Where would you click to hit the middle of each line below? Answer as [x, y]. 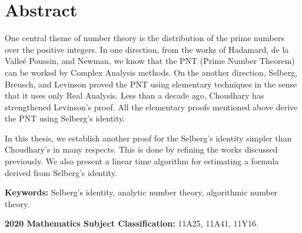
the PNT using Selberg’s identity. [65, 118]
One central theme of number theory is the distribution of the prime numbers [145, 38]
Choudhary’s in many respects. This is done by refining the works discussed [141, 149]
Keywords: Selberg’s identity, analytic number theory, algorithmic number [141, 192]
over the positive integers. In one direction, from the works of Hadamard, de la [147, 49]
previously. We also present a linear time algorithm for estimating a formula [142, 161]
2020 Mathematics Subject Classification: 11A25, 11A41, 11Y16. [132, 223]
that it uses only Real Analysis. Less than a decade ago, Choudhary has [135, 95]
